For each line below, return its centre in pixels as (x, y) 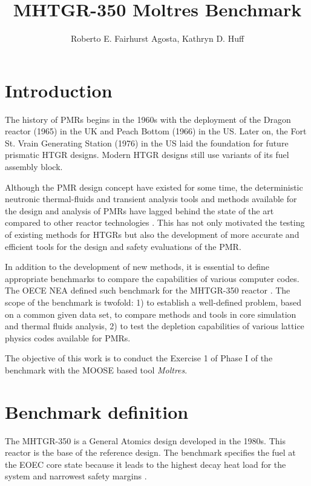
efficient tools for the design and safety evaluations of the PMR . (123, 246)
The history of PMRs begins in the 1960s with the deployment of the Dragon (148, 119)
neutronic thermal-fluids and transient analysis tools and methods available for (151, 199)
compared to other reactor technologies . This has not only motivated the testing (155, 222)
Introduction (59, 90)
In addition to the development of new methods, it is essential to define (137, 267)
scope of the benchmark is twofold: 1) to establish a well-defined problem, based (153, 302)
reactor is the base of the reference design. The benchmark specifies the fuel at (150, 452)
